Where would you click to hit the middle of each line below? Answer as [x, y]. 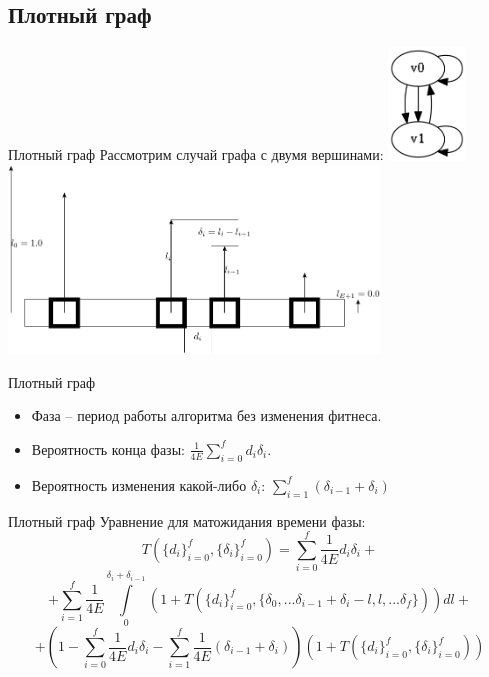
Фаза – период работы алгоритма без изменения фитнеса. [206, 415]
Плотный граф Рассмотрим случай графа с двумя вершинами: [196, 154]
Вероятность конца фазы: [108, 448]
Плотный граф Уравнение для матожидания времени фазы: [187, 520]
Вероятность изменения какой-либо [139, 484]
